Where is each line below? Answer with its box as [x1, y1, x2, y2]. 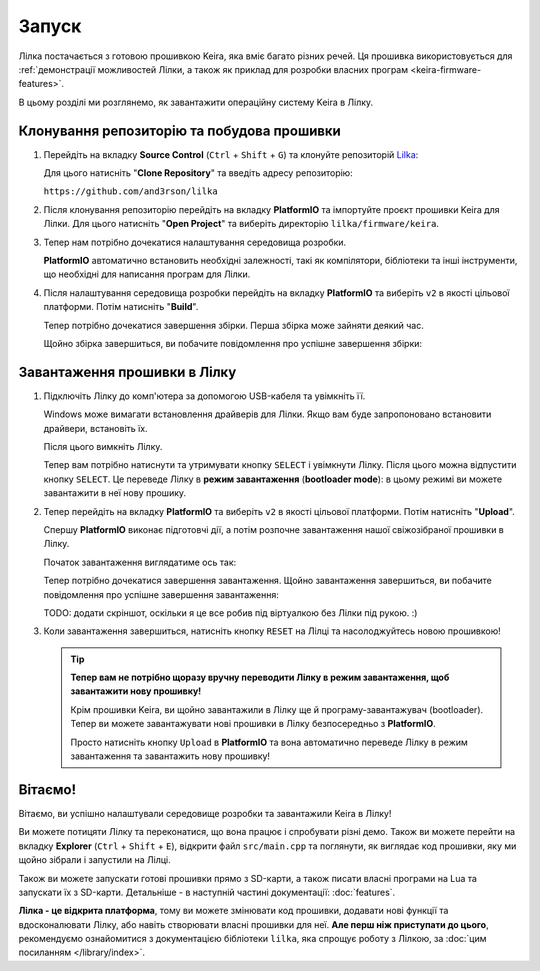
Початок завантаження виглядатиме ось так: [43, 556, 237, 568]
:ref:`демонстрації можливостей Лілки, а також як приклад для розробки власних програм [18, 63, 409, 75]
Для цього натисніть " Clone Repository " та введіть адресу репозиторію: [43, 167, 354, 179]
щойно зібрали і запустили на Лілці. [18, 854, 171, 866]
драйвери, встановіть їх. [43, 422, 149, 434]
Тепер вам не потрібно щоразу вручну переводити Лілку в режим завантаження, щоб [70, 671, 450, 684]
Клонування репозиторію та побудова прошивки [18, 122, 342, 139]
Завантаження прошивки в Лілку [18, 363, 237, 380]
